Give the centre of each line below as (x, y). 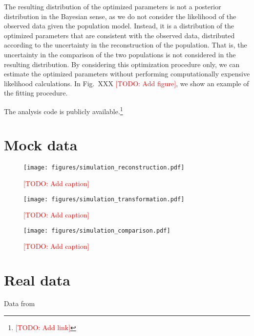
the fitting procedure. (36, 93)
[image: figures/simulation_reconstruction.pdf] (104, 168)
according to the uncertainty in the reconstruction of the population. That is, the (126, 45)
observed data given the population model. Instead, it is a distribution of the (119, 26)
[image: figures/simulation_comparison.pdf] (97, 230)
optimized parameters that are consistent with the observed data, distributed (119, 35)
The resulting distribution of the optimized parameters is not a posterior (113, 6)
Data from (20, 303)
